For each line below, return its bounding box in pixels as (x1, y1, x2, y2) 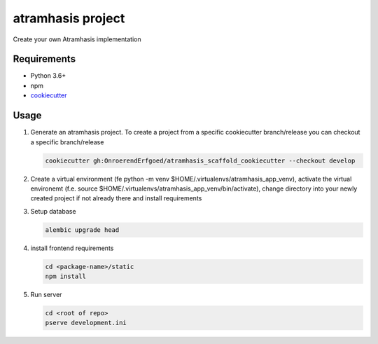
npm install (45, 273, 87, 280)
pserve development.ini (45, 319, 127, 327)
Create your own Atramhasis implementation (13, 35, 141, 43)
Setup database (30, 207, 76, 215)
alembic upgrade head (45, 226, 120, 234)
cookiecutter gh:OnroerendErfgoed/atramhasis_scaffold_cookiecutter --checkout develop (45, 156, 356, 165)
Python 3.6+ (30, 71, 66, 80)
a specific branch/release (30, 137, 104, 146)
